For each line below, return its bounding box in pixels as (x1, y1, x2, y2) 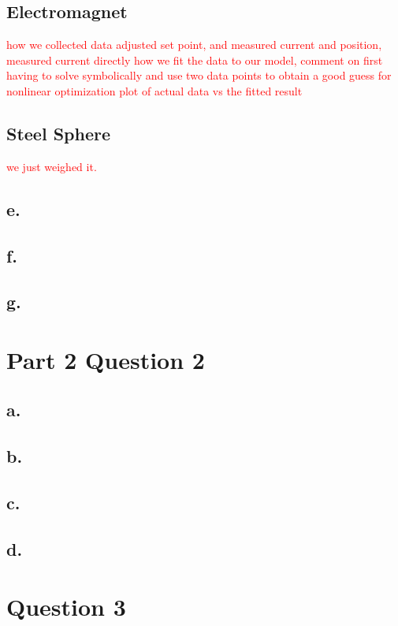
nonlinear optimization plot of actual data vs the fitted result (6, 82, 303, 99)
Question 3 (6, 591, 126, 623)
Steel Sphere (6, 121, 111, 145)
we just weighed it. (6, 158, 97, 174)
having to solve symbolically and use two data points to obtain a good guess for (6, 67, 392, 84)
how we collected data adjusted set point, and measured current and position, (6, 36, 382, 53)
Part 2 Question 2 (6, 343, 205, 375)
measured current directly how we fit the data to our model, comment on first (6, 51, 383, 68)
